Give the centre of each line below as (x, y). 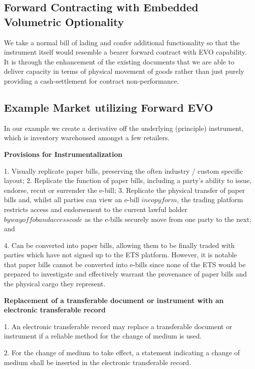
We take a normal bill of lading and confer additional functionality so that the (122, 42)
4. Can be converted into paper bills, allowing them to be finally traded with (119, 245)
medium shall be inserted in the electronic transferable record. (98, 362)
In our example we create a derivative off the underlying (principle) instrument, (124, 128)
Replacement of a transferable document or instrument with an (114, 300)
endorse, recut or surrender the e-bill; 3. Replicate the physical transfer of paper (125, 190)
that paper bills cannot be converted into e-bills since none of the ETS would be (125, 264)
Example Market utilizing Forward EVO (109, 107)
